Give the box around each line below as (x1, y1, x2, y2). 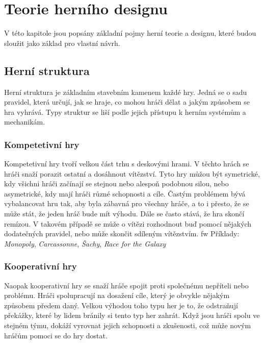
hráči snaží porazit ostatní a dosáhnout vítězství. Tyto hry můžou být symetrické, (4, 168, 260, 179)
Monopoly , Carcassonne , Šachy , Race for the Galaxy (4, 238, 166, 249)
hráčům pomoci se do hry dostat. (4, 330, 108, 340)
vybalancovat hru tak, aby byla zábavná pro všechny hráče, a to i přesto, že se (4, 198, 249, 209)
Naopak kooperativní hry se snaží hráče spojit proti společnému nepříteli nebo (4, 280, 249, 290)
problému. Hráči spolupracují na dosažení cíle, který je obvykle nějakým (4, 290, 230, 301)
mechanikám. (4, 116, 45, 127)
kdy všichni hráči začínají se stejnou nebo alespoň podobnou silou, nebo (4, 178, 229, 189)
